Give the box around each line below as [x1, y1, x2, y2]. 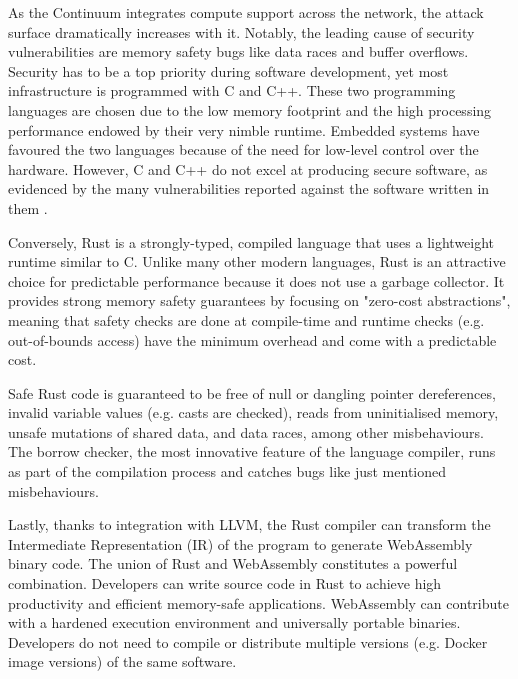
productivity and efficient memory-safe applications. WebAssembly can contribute [8, 592, 509, 613]
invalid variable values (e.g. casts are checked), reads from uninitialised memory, [8, 402, 499, 423]
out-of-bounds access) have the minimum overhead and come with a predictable [8, 329, 497, 350]
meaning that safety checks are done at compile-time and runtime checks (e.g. [8, 309, 485, 330]
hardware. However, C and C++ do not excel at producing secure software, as [8, 158, 488, 179]
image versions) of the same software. [8, 651, 237, 672]
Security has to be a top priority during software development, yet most [8, 60, 449, 81]
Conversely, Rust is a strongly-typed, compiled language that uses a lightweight [8, 231, 495, 252]
